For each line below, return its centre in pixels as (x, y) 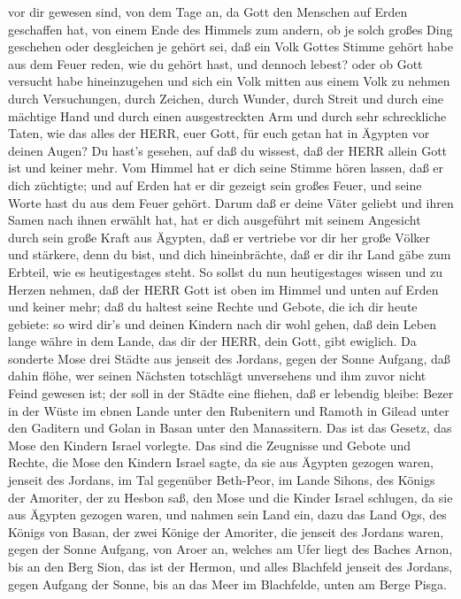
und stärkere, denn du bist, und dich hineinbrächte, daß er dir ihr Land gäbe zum (230, 254)
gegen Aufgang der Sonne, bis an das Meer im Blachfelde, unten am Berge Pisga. (227, 584)
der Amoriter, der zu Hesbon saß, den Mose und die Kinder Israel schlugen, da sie (230, 497)
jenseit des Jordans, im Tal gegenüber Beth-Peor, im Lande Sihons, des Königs (222, 480)
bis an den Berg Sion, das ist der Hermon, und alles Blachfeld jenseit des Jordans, (230, 566)
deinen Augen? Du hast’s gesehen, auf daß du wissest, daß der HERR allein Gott (228, 150)
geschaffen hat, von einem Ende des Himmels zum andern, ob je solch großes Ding (230, 29)
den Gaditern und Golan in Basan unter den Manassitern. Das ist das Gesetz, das (230, 428)
